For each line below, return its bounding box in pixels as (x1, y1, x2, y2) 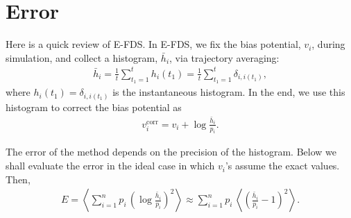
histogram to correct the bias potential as (6, 99, 182, 114)
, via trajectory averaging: (169, 50, 280, 65)
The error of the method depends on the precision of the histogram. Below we (6, 144, 336, 159)
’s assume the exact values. (225, 158, 340, 173)
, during (311, 37, 345, 51)
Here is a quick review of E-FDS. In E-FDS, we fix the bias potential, (6, 37, 301, 51)
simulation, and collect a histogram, (6, 50, 158, 65)
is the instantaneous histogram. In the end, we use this (112, 85, 345, 99)
